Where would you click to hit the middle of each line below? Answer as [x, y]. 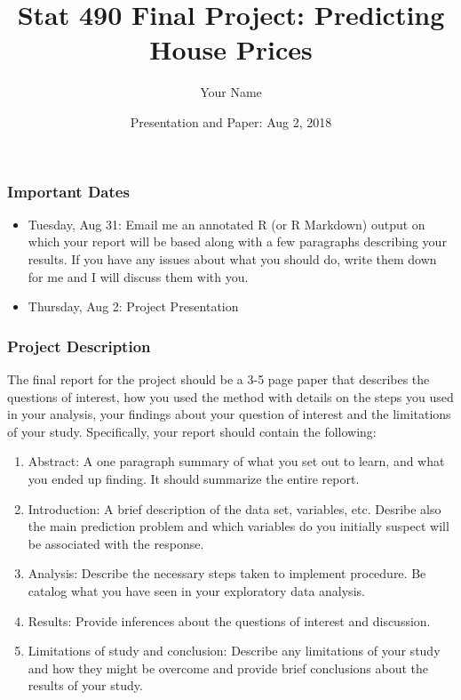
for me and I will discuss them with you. [138, 276]
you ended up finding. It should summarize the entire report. [194, 478]
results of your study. [85, 685]
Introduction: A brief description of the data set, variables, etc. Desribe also [234, 508]
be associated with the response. [116, 543]
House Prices [231, 49]
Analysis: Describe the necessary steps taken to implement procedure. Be [227, 573]
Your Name [231, 92]
